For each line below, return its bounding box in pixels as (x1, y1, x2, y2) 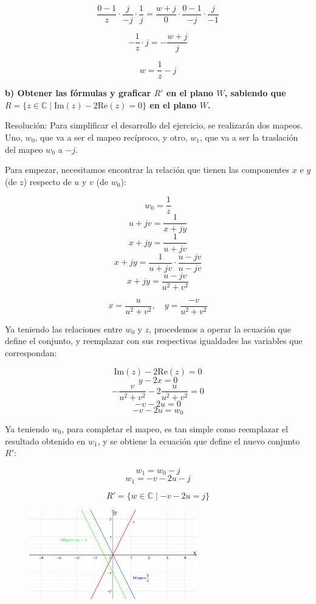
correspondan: (5, 346, 57, 359)
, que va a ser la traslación (199, 130, 298, 143)
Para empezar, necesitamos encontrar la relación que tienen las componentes (5, 163, 290, 176)
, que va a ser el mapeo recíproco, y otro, (35, 130, 188, 143)
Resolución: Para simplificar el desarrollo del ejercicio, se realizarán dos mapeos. (5, 119, 303, 132)
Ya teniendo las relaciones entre (5, 322, 123, 335)
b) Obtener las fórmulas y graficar (5, 86, 151, 99)
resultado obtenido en (5, 434, 86, 447)
